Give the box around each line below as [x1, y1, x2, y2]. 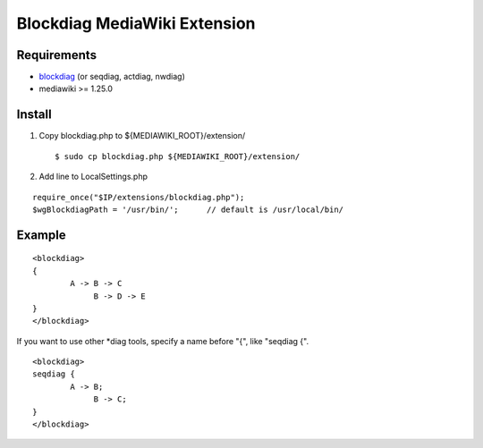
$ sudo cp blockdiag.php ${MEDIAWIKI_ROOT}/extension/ [55, 151, 301, 161]
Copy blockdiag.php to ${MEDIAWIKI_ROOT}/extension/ [38, 131, 246, 141]
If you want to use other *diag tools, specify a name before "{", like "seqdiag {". [16, 335, 309, 346]
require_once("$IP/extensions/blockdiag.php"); [32, 192, 245, 202]
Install [16, 107, 53, 123]
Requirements [16, 47, 97, 63]
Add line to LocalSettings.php [38, 171, 148, 182]
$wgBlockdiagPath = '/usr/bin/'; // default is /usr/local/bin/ [32, 204, 344, 215]
